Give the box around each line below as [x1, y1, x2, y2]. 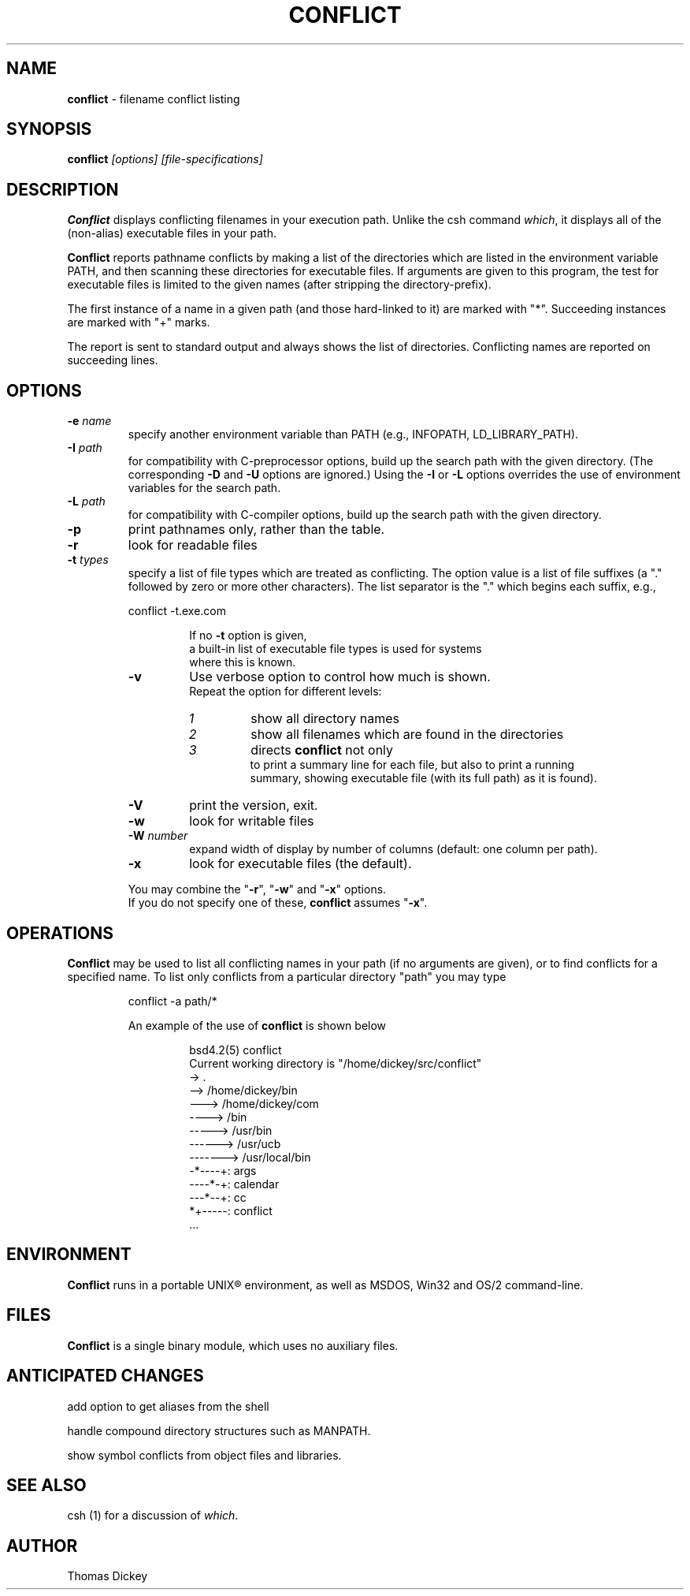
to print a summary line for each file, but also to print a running [250, 758, 575, 772]
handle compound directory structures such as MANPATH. [67, 1423, 371, 1438]
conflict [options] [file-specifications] [67, 152, 263, 166]
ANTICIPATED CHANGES [6, 1366, 204, 1386]
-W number [128, 829, 188, 843]
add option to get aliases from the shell [67, 1399, 269, 1413]
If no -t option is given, [189, 628, 307, 643]
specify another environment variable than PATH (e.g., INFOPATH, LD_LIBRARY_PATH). [128, 427, 579, 442]
